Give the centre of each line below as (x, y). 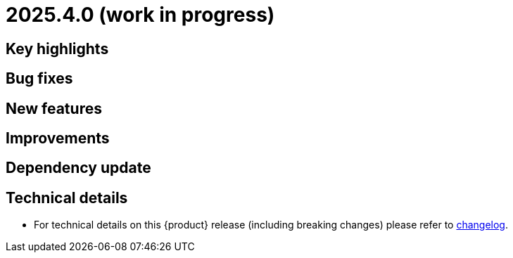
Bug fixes (39, 79)
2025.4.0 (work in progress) (140, 15)
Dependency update (78, 168)
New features (54, 108)
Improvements (58, 138)
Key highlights (57, 49)
